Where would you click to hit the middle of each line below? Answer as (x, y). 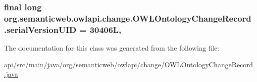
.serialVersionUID (40, 29)
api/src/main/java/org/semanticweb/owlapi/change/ (84, 64)
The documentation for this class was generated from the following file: (112, 48)
